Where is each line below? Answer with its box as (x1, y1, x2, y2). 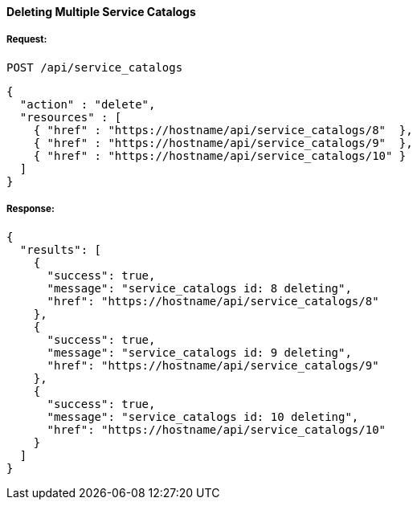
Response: (6, 203, 55, 215)
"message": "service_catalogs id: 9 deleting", (47, 345, 352, 359)
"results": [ (19, 243, 102, 256)
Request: (6, 34, 47, 46)
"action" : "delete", (19, 97, 156, 111)
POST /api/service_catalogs (6, 60, 183, 74)
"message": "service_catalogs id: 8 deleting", (47, 281, 352, 295)
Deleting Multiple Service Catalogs (6, 5, 196, 18)
